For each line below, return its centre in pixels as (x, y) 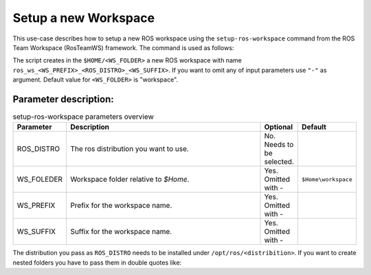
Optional (279, 127)
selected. (279, 162)
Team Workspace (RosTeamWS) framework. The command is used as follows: (123, 47)
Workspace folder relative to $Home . (130, 180)
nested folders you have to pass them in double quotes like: (97, 262)
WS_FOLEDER (40, 180)
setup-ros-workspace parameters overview (83, 117)
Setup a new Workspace (83, 18)
